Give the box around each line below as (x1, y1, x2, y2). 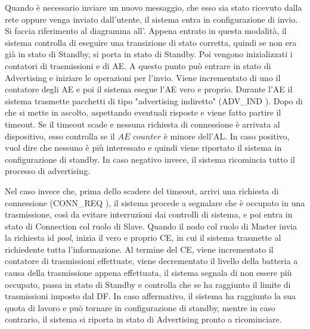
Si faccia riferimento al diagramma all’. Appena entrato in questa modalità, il (5, 24, 287, 37)
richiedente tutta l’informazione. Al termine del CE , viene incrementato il (5, 243, 274, 255)
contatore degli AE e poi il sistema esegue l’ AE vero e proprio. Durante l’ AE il (5, 83, 293, 95)
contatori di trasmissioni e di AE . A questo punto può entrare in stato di (5, 59, 271, 72)
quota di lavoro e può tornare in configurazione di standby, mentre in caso (5, 301, 275, 314)
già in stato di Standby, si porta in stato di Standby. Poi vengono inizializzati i (5, 48, 293, 60)
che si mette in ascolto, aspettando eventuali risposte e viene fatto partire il (5, 106, 281, 119)
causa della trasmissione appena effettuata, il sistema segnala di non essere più (5, 266, 292, 279)
